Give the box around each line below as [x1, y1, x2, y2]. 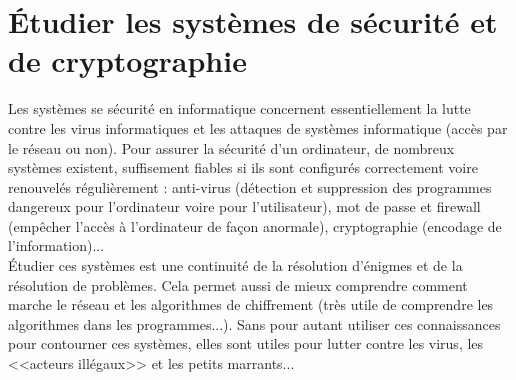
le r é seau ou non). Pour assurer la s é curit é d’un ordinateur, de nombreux [8, 137, 455, 158]
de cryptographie [8, 40, 247, 81]
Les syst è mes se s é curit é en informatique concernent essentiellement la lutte [8, 98, 471, 119]
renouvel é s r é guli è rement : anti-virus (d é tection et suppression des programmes [8, 176, 492, 197]
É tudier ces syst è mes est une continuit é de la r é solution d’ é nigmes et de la [8, 255, 463, 276]
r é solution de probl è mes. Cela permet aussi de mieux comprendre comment [8, 274, 468, 295]
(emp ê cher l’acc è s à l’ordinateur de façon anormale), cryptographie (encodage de [8, 215, 502, 236]
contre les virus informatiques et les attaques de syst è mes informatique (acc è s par [8, 117, 508, 138]
